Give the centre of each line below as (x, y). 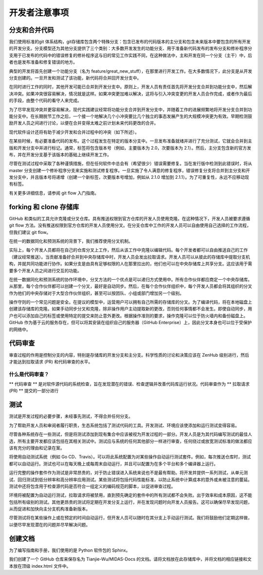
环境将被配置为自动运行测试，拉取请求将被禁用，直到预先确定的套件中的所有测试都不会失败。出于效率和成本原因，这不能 (131, 495)
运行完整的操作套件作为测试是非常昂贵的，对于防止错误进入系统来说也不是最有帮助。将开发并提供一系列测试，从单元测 (128, 473)
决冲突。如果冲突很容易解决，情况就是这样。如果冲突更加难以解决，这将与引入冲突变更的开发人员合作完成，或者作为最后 (131, 94)
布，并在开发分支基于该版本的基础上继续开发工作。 (60, 154)
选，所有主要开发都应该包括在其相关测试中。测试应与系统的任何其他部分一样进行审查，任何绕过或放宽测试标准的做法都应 (131, 441)
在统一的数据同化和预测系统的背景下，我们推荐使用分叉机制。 (71, 241)
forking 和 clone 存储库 (44, 207)
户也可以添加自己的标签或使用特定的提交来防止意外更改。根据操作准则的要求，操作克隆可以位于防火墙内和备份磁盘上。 (128, 316)
